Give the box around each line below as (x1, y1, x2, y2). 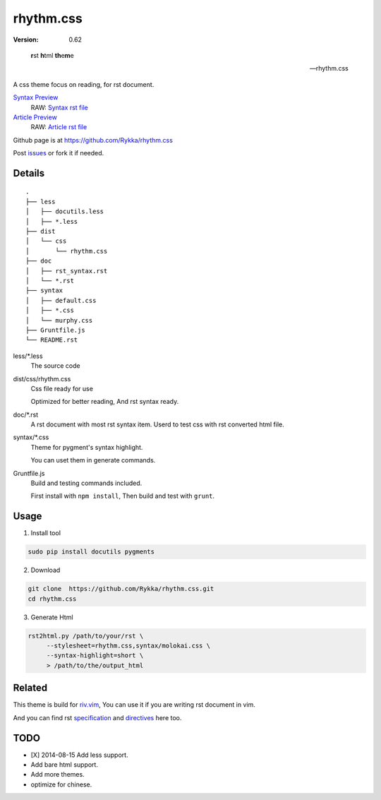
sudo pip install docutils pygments (28, 548, 155, 556)
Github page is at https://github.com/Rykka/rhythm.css (13, 136, 173, 144)
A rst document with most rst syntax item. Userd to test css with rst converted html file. (30, 420, 285, 429)
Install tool (30, 529, 61, 537)
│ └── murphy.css (25, 316, 93, 324)
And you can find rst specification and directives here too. (13, 713, 182, 722)
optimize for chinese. (30, 780, 92, 789)
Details (13, 167, 45, 179)
